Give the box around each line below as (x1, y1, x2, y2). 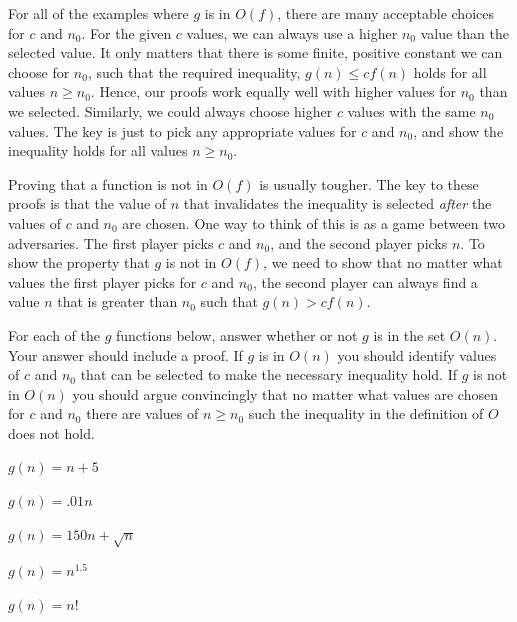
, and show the (413, 120, 504, 141)
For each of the (8, 324, 101, 345)
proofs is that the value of (8, 193, 167, 214)
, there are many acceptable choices (277, 3, 494, 23)
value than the (420, 22, 509, 43)
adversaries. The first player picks (8, 232, 214, 253)
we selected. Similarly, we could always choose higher (8, 100, 333, 121)
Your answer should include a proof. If (8, 344, 243, 365)
